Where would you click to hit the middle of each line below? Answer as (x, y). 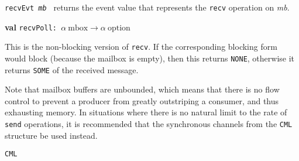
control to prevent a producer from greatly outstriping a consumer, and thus (142, 100)
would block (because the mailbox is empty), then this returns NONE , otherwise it (150, 58)
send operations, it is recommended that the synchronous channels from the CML (149, 124)
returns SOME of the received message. (72, 69)
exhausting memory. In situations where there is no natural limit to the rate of (146, 112)
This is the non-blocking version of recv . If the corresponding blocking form (141, 47)
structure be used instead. (51, 135)
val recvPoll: (31, 27)
